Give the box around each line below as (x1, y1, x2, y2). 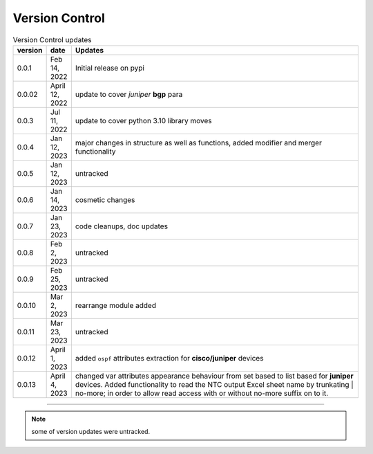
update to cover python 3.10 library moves (75, 116, 212, 125)
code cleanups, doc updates (75, 221, 169, 231)
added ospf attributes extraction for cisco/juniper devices (75, 353, 264, 363)
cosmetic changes (75, 194, 135, 204)
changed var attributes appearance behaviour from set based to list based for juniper (75, 371, 354, 381)
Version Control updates (12, 35, 93, 44)
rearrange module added (75, 300, 157, 310)
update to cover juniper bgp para (75, 89, 183, 99)
